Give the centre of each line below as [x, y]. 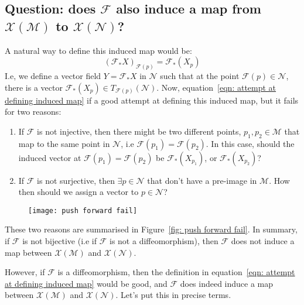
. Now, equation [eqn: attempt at [216, 87]
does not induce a [263, 241]
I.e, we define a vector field [53, 76]
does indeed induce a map [227, 283]
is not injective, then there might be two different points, [139, 131]
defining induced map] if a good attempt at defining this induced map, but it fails [152, 100]
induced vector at [50, 157]
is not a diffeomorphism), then [164, 241]
